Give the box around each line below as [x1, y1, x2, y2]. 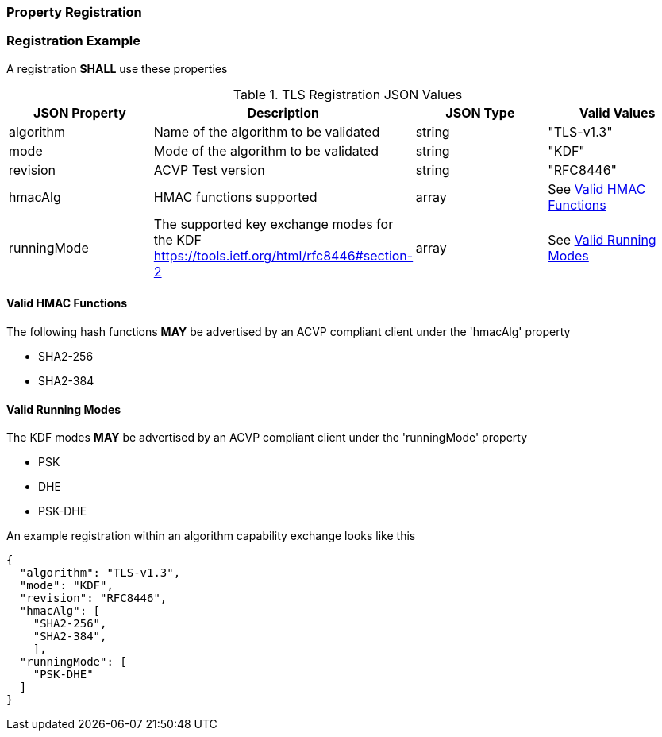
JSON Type [445, 104, 515, 121]
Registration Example [6, 33, 140, 49]
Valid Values [579, 104, 656, 121]
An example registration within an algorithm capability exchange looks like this [6, 529, 416, 543]
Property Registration [6, 4, 142, 20]
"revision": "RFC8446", [19, 592, 167, 605]
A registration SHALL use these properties [6, 61, 228, 75]
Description [247, 104, 319, 121]
